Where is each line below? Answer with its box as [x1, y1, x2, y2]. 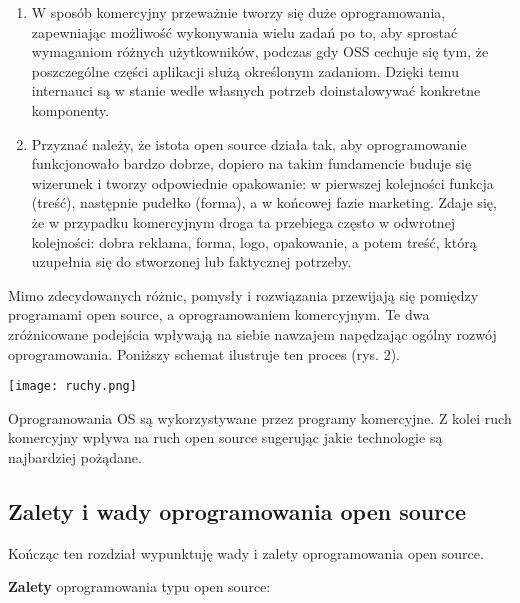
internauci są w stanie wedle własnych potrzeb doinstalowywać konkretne [31, 80, 481, 101]
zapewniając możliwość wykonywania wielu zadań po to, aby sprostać [31, 21, 458, 42]
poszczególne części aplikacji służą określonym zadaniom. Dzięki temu [31, 60, 459, 81]
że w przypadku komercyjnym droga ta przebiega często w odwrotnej [31, 211, 456, 232]
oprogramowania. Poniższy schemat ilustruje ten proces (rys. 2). [8, 343, 400, 364]
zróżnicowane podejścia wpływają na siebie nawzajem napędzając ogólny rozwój [8, 323, 497, 344]
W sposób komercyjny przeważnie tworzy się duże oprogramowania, [31, 2, 446, 22]
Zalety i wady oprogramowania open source [8, 495, 466, 526]
